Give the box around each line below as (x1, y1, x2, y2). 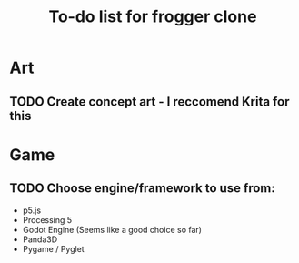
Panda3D (22, 234, 58, 245)
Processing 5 (22, 214, 73, 225)
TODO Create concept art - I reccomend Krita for (9, 94, 290, 109)
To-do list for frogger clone (48, 6, 257, 27)
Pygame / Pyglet (22, 243, 85, 254)
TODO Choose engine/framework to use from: (9, 180, 275, 197)
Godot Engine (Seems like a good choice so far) (22, 224, 203, 235)
